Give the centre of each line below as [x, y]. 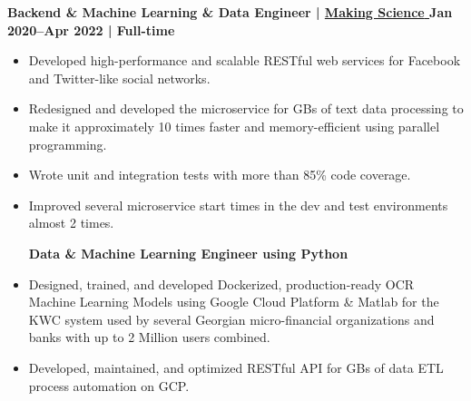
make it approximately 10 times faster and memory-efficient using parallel [234, 126]
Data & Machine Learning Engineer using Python [188, 253]
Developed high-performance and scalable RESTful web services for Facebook [245, 60]
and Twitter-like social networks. [119, 78]
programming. [68, 144]
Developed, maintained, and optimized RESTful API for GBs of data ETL [236, 367]
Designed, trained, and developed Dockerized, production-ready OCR [221, 284]
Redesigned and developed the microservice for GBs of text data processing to [246, 108]
